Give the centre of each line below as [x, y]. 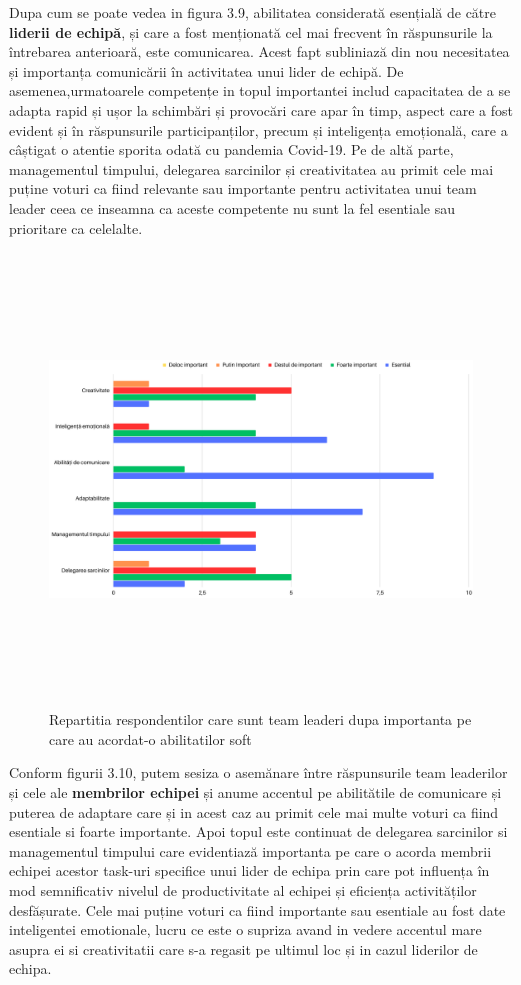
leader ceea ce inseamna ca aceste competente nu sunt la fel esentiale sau [232, 207]
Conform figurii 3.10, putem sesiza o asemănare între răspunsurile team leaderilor [258, 772]
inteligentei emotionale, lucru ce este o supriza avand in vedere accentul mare [245, 929]
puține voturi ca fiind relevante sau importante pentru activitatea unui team [243, 188]
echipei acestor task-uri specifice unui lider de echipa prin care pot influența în [249, 870]
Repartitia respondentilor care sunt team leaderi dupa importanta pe [260, 719]
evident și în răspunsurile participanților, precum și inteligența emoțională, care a [258, 129]
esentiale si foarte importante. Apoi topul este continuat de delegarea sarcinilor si [258, 831]
